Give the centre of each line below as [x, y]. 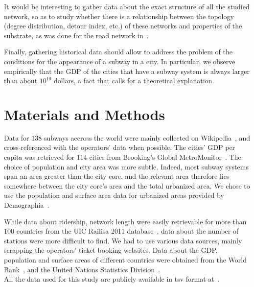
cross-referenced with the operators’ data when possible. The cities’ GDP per [120, 147]
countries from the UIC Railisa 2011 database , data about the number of [127, 231]
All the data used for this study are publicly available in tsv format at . [112, 279]
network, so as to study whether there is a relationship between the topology [119, 16]
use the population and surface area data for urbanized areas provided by [114, 195]
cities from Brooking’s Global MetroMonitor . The [165, 157]
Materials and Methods [85, 114]
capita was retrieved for [39, 157]
